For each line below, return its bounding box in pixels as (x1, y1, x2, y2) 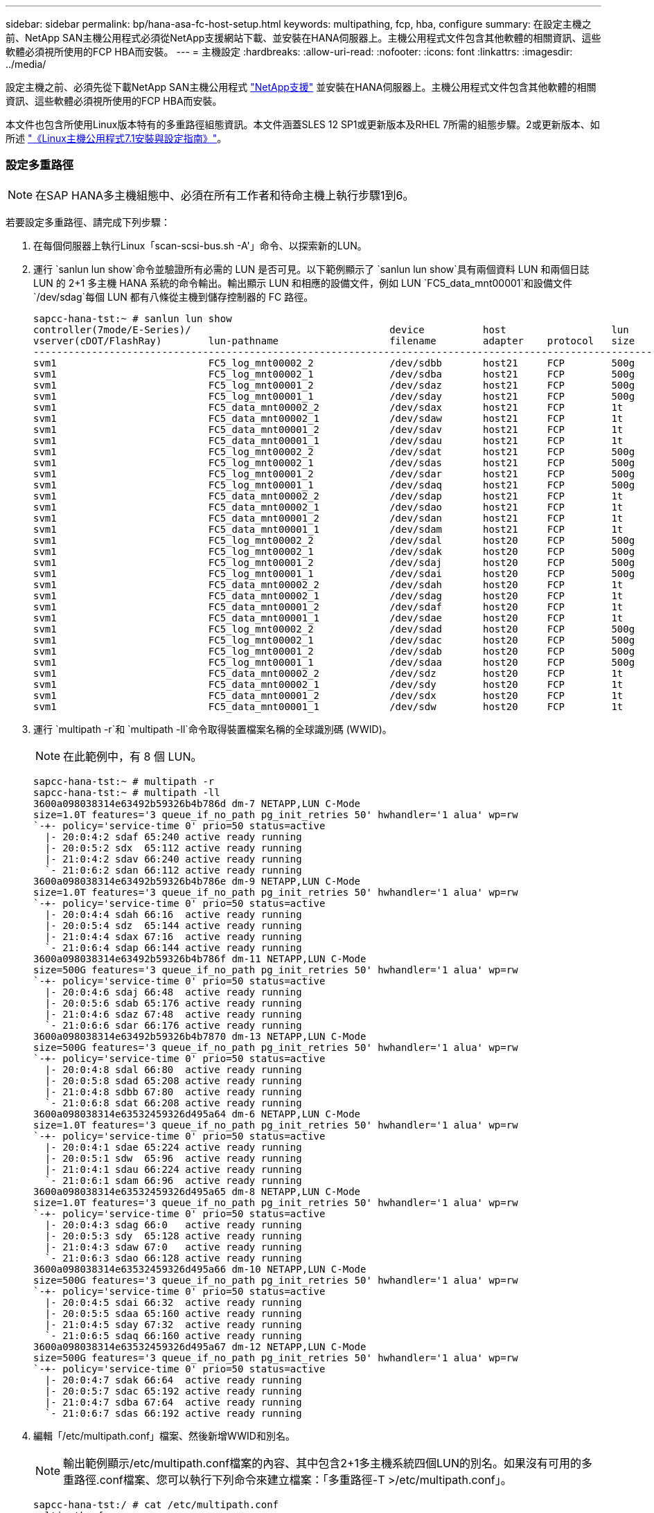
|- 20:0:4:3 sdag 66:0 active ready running (44, 1219, 302, 1230)
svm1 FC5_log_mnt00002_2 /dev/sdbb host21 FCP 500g (33, 357, 635, 369)
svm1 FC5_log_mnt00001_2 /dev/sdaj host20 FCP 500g (33, 556, 635, 568)
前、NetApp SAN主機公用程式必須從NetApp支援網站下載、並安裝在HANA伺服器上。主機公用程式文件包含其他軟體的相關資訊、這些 (6, 32, 601, 44)
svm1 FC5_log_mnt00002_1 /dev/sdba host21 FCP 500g (33, 368, 635, 380)
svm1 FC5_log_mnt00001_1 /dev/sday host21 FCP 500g (33, 390, 635, 402)
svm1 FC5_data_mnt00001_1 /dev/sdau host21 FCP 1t (33, 434, 624, 446)
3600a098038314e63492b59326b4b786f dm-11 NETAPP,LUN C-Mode (33, 953, 366, 964)
